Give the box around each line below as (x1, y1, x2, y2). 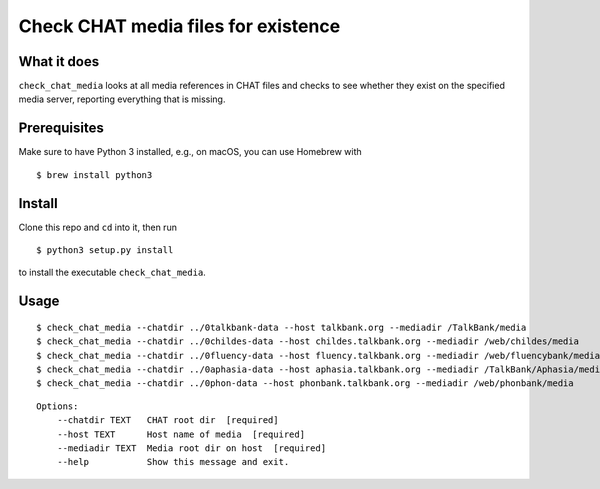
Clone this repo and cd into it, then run (18, 221, 177, 233)
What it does (18, 53, 100, 70)
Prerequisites (18, 120, 104, 137)
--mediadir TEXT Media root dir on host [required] (56, 442, 327, 454)
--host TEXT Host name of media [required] (56, 428, 305, 440)
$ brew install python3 (36, 169, 153, 180)
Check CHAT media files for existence (18, 15, 341, 37)
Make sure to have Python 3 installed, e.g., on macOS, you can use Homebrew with (18, 146, 362, 158)
